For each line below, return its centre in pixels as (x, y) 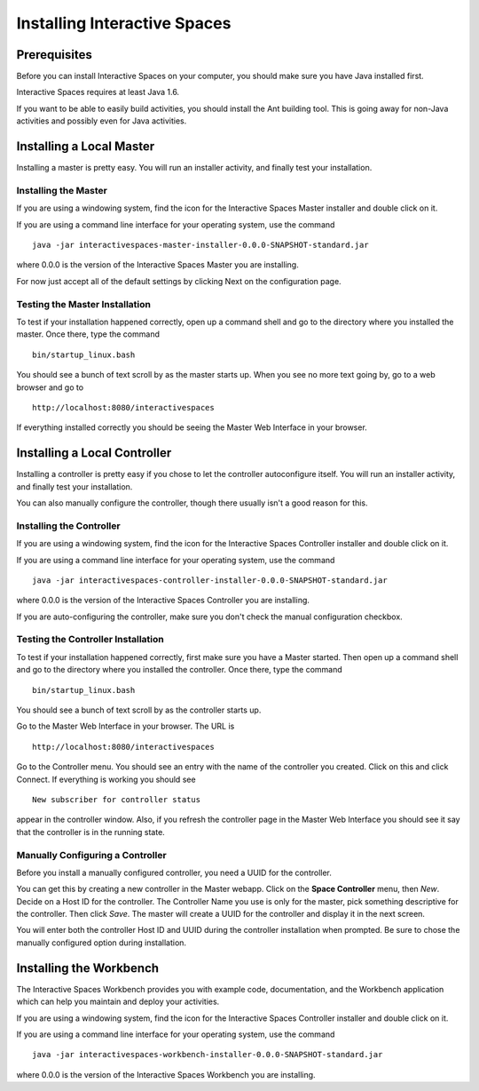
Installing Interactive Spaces (124, 23)
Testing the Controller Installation (90, 640)
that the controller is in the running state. (91, 832)
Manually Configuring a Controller (92, 855)
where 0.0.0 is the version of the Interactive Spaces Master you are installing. (157, 265)
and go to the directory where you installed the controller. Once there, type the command (180, 670)
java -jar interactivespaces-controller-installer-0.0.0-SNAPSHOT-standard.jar (210, 580)
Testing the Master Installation (83, 304)
